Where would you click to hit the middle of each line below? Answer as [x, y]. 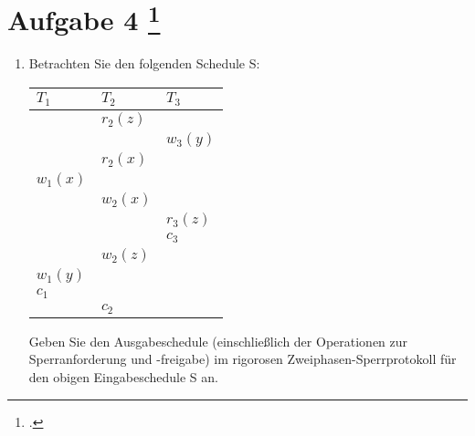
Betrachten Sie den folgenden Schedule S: [144, 63]
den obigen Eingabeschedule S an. [123, 376]
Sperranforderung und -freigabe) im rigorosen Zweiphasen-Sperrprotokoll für [243, 359]
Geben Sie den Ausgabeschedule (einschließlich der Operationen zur [218, 341]
